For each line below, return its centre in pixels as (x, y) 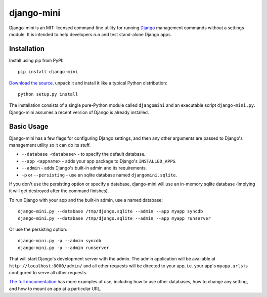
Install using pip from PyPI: (36, 60)
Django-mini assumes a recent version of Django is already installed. (79, 112)
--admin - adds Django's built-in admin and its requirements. (84, 168)
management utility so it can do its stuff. (50, 145)
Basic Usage (29, 126)
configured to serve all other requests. (48, 272)
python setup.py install (48, 94)
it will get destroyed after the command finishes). (59, 191)
